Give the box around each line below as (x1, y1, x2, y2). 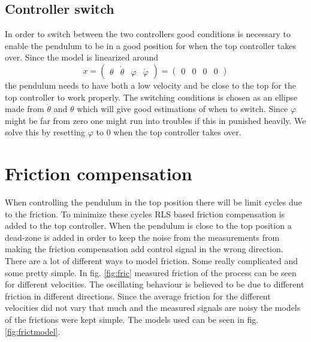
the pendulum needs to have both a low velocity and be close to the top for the (5, 78, 296, 91)
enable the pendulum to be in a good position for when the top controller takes (5, 39, 297, 52)
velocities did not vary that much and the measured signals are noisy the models (5, 301, 301, 314)
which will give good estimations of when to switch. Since (77, 102, 288, 115)
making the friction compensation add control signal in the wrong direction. (5, 243, 283, 255)
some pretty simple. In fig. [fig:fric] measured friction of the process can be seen (5, 266, 297, 279)
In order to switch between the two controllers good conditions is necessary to (5, 28, 291, 40)
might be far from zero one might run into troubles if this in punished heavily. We (5, 114, 306, 126)
